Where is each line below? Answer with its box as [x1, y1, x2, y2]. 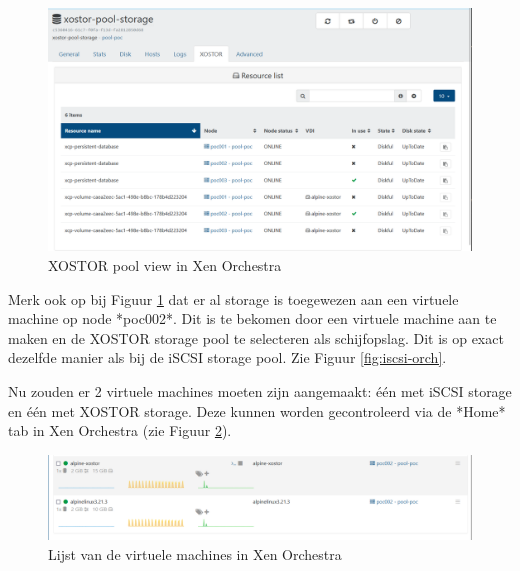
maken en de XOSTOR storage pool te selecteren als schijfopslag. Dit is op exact [8, 327, 504, 348]
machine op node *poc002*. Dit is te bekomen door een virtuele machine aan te [8, 308, 497, 329]
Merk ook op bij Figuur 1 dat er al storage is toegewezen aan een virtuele [8, 288, 459, 309]
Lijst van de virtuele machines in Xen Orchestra [48, 543, 342, 564]
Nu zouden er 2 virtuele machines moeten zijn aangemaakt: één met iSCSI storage [8, 381, 512, 402]
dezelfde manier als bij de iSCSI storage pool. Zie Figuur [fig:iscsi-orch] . [8, 347, 447, 368]
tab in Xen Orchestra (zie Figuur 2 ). [8, 420, 232, 441]
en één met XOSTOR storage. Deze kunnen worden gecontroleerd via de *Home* [8, 400, 506, 421]
